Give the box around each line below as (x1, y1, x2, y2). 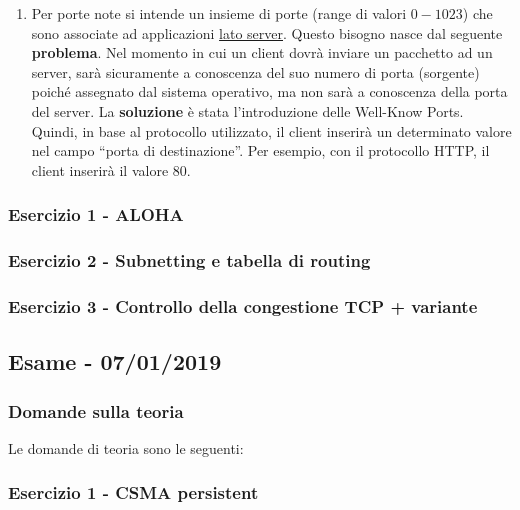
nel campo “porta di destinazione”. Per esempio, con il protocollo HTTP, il (31, 140, 490, 161)
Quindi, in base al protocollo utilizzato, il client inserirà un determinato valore (31, 120, 512, 141)
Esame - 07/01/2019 (8, 346, 222, 377)
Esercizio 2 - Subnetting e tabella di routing (8, 248, 371, 273)
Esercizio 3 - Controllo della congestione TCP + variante (8, 293, 478, 318)
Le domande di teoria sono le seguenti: (8, 437, 244, 458)
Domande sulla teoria (8, 398, 184, 423)
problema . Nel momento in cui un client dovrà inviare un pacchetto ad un (31, 42, 493, 63)
